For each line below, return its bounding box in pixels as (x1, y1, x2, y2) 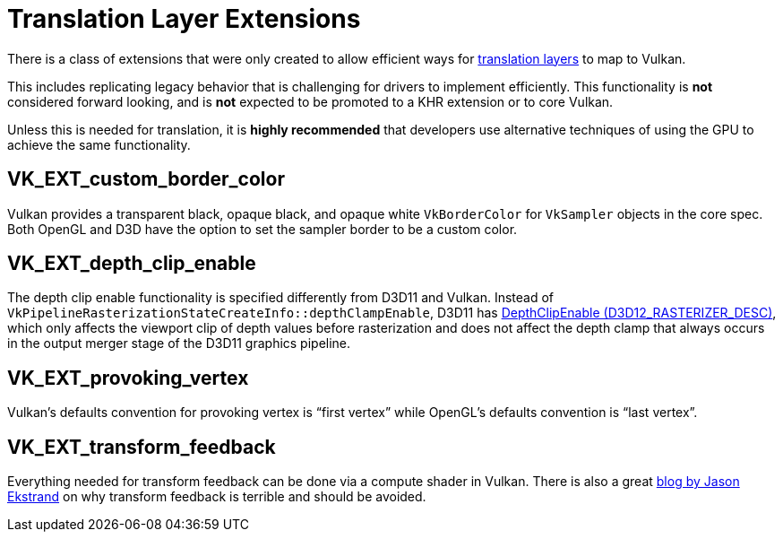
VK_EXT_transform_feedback (7, 435, 276, 458)
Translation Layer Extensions (7, 4, 361, 34)
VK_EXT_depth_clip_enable (7, 252, 256, 275)
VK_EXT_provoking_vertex (7, 366, 249, 389)
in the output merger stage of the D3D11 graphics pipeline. (7, 335, 351, 352)
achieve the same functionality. (7, 136, 191, 152)
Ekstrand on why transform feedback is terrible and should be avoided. (7, 489, 426, 505)
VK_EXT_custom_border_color (7, 168, 285, 191)
